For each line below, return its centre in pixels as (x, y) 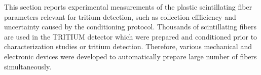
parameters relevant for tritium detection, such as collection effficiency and (120, 16)
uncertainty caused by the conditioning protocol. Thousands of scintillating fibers (130, 27)
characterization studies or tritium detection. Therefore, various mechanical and (128, 46)
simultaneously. (28, 66)
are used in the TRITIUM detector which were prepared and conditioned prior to (131, 36)
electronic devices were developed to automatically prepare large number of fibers (130, 56)
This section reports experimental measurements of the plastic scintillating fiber (128, 7)
